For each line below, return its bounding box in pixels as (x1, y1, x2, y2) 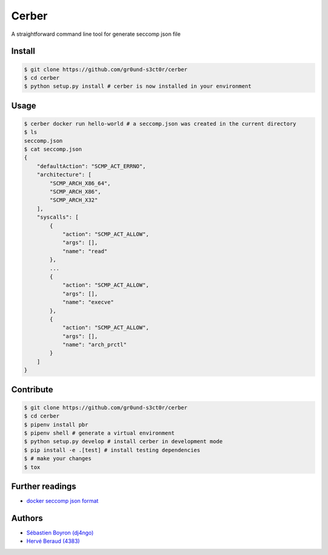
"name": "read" (62, 248, 108, 254)
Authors (11, 513, 43, 523)
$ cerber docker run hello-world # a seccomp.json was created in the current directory (24, 120, 297, 127)
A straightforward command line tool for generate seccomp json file (11, 30, 181, 38)
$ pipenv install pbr (24, 421, 89, 428)
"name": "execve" (62, 299, 114, 306)
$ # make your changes (24, 455, 92, 462)
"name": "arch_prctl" (62, 341, 127, 349)
